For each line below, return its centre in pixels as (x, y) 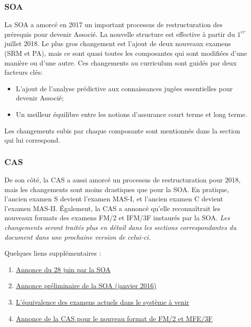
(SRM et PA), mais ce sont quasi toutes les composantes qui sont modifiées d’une (126, 53)
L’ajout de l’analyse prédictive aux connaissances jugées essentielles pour (124, 88)
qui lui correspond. (32, 140)
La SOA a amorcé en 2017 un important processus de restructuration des (114, 25)
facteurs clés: (24, 72)
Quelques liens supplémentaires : (53, 253)
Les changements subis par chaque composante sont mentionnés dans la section (122, 130)
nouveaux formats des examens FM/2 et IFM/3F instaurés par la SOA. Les (117, 218)
